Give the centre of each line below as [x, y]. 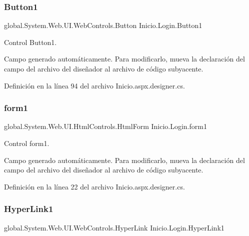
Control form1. [27, 143]
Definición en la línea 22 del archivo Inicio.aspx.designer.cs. [94, 186]
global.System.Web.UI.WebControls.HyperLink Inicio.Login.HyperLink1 [114, 227]
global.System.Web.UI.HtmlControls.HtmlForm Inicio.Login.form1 [105, 126]
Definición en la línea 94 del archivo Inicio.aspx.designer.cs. [94, 85]
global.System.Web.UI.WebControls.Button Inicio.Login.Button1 [103, 25]
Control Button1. [30, 42]
